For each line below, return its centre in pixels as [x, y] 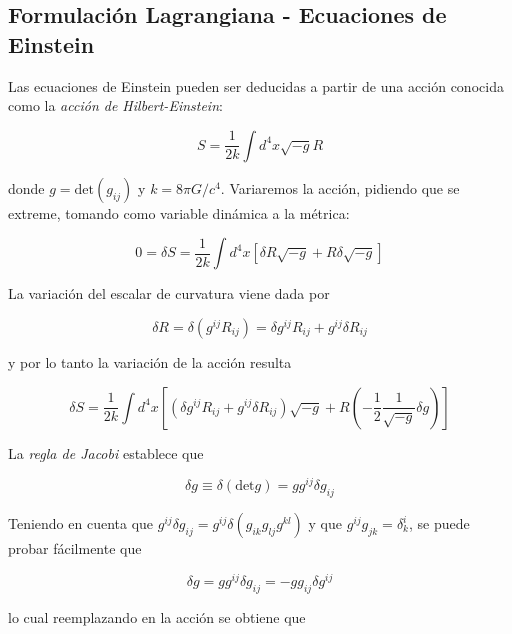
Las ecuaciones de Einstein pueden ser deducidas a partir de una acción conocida [256, 85]
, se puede [439, 523]
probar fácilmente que [75, 548]
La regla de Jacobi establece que [106, 452]
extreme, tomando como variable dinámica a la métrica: [179, 212]
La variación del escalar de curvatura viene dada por [169, 293]
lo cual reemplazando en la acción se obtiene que [157, 616]
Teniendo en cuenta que [81, 523]
